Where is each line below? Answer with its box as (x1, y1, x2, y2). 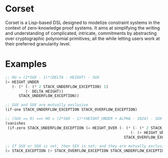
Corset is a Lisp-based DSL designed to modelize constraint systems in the (5, 19, 160, 25)
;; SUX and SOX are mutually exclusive (5, 102, 88, 107)
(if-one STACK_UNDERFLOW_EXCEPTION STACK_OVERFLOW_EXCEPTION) (5, 107, 137, 112)
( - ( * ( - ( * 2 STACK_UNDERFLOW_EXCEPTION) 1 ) (11, 84, 108, 89)
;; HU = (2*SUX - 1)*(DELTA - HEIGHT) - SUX (5, 74, 99, 80)
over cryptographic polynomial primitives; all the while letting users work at (5, 35, 160, 41)
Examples (5, 58, 47, 70)
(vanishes (5, 120, 26, 125)
